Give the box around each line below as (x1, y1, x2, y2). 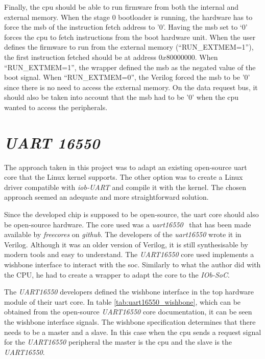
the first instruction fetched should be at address (4, 51, 157, 62)
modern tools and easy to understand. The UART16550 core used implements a (4, 249, 254, 260)
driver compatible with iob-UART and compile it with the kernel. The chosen (4, 181, 247, 192)
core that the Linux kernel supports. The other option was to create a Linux (4, 172, 243, 182)
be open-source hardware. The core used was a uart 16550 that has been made (4, 219, 251, 229)
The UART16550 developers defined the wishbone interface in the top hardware (4, 286, 254, 297)
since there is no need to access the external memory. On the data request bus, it (4, 81, 258, 92)
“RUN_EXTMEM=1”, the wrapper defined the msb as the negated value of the (4, 61, 256, 72)
